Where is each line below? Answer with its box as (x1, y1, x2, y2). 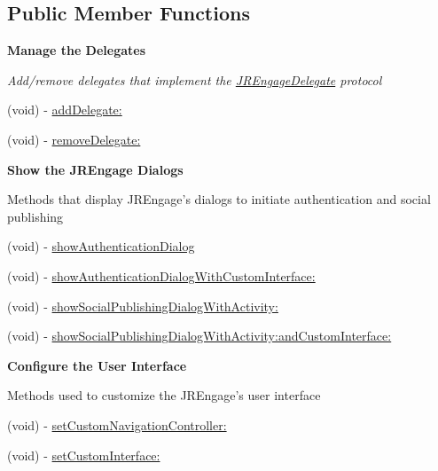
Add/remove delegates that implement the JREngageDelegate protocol (7, 70, 382, 89)
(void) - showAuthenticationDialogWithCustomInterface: (7, 266, 316, 285)
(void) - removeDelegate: (7, 130, 141, 148)
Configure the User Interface (7, 356, 187, 374)
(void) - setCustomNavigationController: (7, 415, 227, 434)
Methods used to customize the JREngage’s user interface (7, 386, 321, 404)
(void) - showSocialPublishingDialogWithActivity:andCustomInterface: (7, 326, 392, 345)
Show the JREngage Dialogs (7, 160, 184, 178)
